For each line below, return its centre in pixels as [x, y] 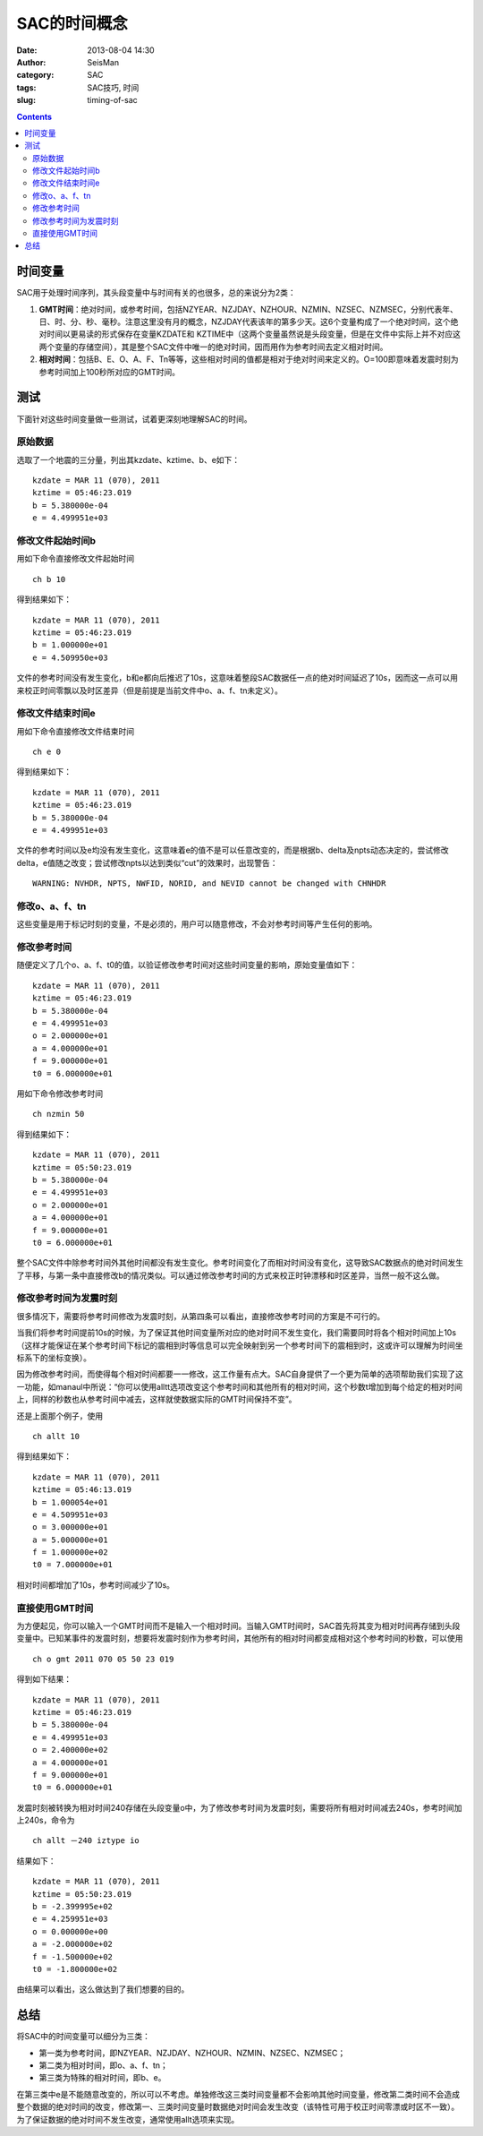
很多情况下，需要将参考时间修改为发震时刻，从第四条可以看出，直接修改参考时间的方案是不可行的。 [200, 1316]
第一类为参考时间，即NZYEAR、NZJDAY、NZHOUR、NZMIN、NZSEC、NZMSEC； [192, 2053]
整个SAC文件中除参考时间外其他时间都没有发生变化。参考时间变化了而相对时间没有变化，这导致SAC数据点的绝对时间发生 [240, 1263]
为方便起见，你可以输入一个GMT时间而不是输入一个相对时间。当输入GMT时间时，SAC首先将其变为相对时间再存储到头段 [238, 1626]
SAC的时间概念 [72, 23]
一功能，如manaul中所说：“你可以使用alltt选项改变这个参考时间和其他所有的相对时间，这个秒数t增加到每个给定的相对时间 [239, 1386]
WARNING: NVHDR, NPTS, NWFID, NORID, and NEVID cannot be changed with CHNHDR [209, 884]
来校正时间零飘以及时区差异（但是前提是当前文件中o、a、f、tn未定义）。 [150, 691]
